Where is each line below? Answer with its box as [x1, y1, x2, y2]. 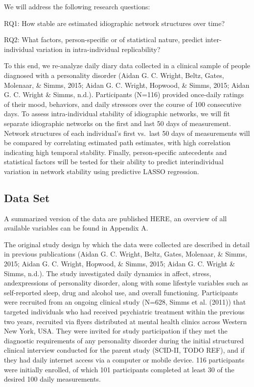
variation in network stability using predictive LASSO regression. [4, 166, 199, 176]
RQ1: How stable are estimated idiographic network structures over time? [4, 18, 225, 28]
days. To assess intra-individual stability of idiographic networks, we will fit [4, 108, 230, 119]
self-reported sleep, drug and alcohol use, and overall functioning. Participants [4, 287, 238, 297]
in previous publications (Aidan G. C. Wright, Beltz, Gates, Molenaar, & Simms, [4, 249, 247, 259]
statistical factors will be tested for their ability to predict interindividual [4, 156, 224, 167]
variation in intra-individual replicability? [36, 44, 161, 54]
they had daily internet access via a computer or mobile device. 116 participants [4, 355, 245, 365]
